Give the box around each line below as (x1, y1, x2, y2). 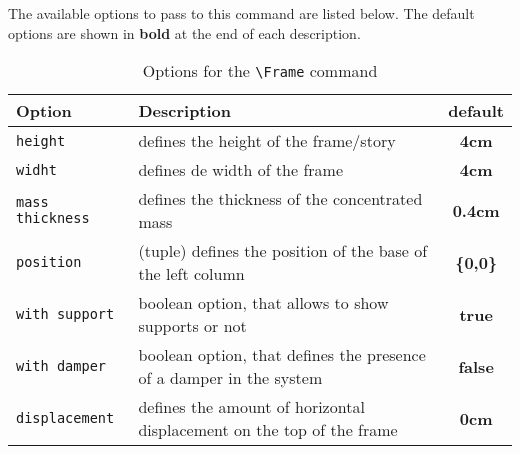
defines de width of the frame (138, 158, 344, 182)
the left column (138, 262, 245, 286)
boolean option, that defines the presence (138, 343, 426, 367)
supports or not (138, 314, 247, 338)
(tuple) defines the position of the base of (138, 239, 428, 263)
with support (16, 306, 115, 323)
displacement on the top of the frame (138, 418, 398, 442)
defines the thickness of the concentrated (138, 187, 423, 211)
